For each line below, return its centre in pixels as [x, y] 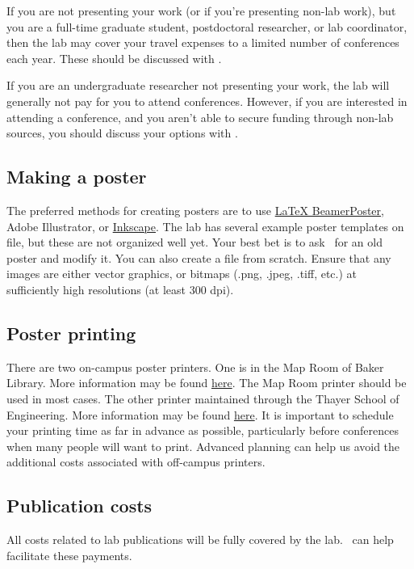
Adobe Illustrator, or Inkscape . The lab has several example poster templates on [205, 226]
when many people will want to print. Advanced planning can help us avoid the [203, 446]
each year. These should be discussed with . [114, 58]
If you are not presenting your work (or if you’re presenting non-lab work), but [201, 11]
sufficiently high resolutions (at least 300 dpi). [120, 289]
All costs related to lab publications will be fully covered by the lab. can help [200, 539]
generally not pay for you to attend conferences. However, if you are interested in [207, 101]
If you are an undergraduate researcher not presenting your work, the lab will [198, 85]
